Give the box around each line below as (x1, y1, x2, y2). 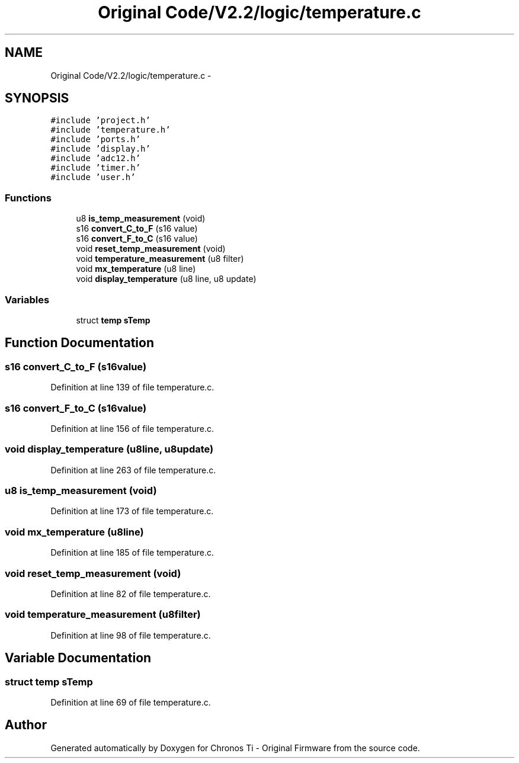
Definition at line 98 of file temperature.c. (50, 630, 211, 640)
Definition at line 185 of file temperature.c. (50, 547, 214, 558)
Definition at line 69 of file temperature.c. (50, 697, 211, 707)
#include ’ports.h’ (50, 134, 141, 145)
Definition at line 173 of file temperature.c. (50, 506, 214, 517)
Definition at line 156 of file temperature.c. (50, 423, 214, 434)
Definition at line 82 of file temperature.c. (50, 588, 211, 599)
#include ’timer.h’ (50, 163, 141, 173)
